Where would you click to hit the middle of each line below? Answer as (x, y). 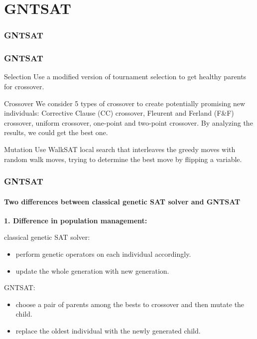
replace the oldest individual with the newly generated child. (108, 330)
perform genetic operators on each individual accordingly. (103, 254)
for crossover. (24, 86)
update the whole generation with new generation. (92, 270)
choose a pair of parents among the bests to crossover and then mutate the (130, 304)
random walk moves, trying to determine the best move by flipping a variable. (123, 159)
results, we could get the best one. (56, 132)
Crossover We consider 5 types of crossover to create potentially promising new (125, 103)
